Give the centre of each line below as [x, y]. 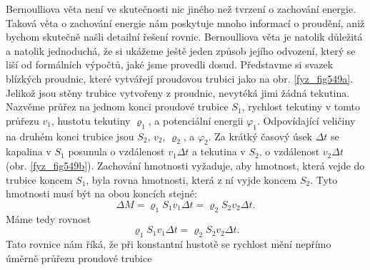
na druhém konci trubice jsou [70, 136]
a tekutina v [219, 151]
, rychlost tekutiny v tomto [301, 107]
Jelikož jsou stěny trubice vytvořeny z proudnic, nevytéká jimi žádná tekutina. [178, 92]
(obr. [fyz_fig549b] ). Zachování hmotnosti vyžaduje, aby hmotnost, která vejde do [185, 165]
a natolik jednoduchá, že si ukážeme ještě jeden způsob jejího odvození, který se [181, 50]
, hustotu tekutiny [91, 120]
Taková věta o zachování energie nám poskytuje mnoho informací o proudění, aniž [185, 22]
